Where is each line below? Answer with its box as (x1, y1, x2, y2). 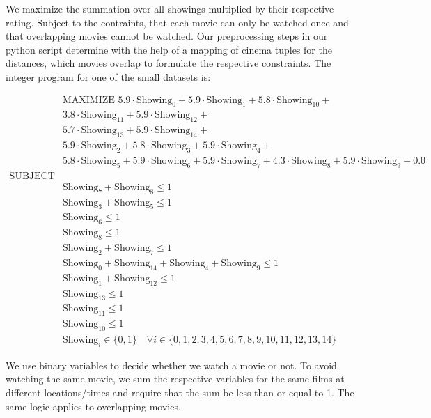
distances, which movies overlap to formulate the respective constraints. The (6, 56, 331, 70)
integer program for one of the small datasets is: (6, 69, 211, 84)
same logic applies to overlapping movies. (6, 398, 181, 413)
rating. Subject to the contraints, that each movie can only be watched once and (6, 15, 349, 29)
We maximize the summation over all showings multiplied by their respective (6, 1, 334, 15)
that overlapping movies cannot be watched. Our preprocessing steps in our (6, 29, 328, 43)
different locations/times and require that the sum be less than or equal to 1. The (6, 385, 354, 400)
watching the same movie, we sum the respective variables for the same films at (6, 371, 345, 386)
